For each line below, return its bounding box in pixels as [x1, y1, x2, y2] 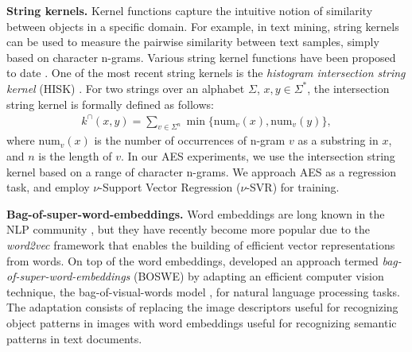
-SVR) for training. [246, 179, 340, 195]
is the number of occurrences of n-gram [94, 132, 286, 149]
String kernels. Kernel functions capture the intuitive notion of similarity [6, 2, 373, 18]
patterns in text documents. [6, 330, 142, 346]
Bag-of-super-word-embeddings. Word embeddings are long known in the [6, 205, 385, 222]
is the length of [38, 148, 112, 164]
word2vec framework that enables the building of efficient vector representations [6, 237, 395, 253]
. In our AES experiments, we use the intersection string [121, 148, 395, 164]
